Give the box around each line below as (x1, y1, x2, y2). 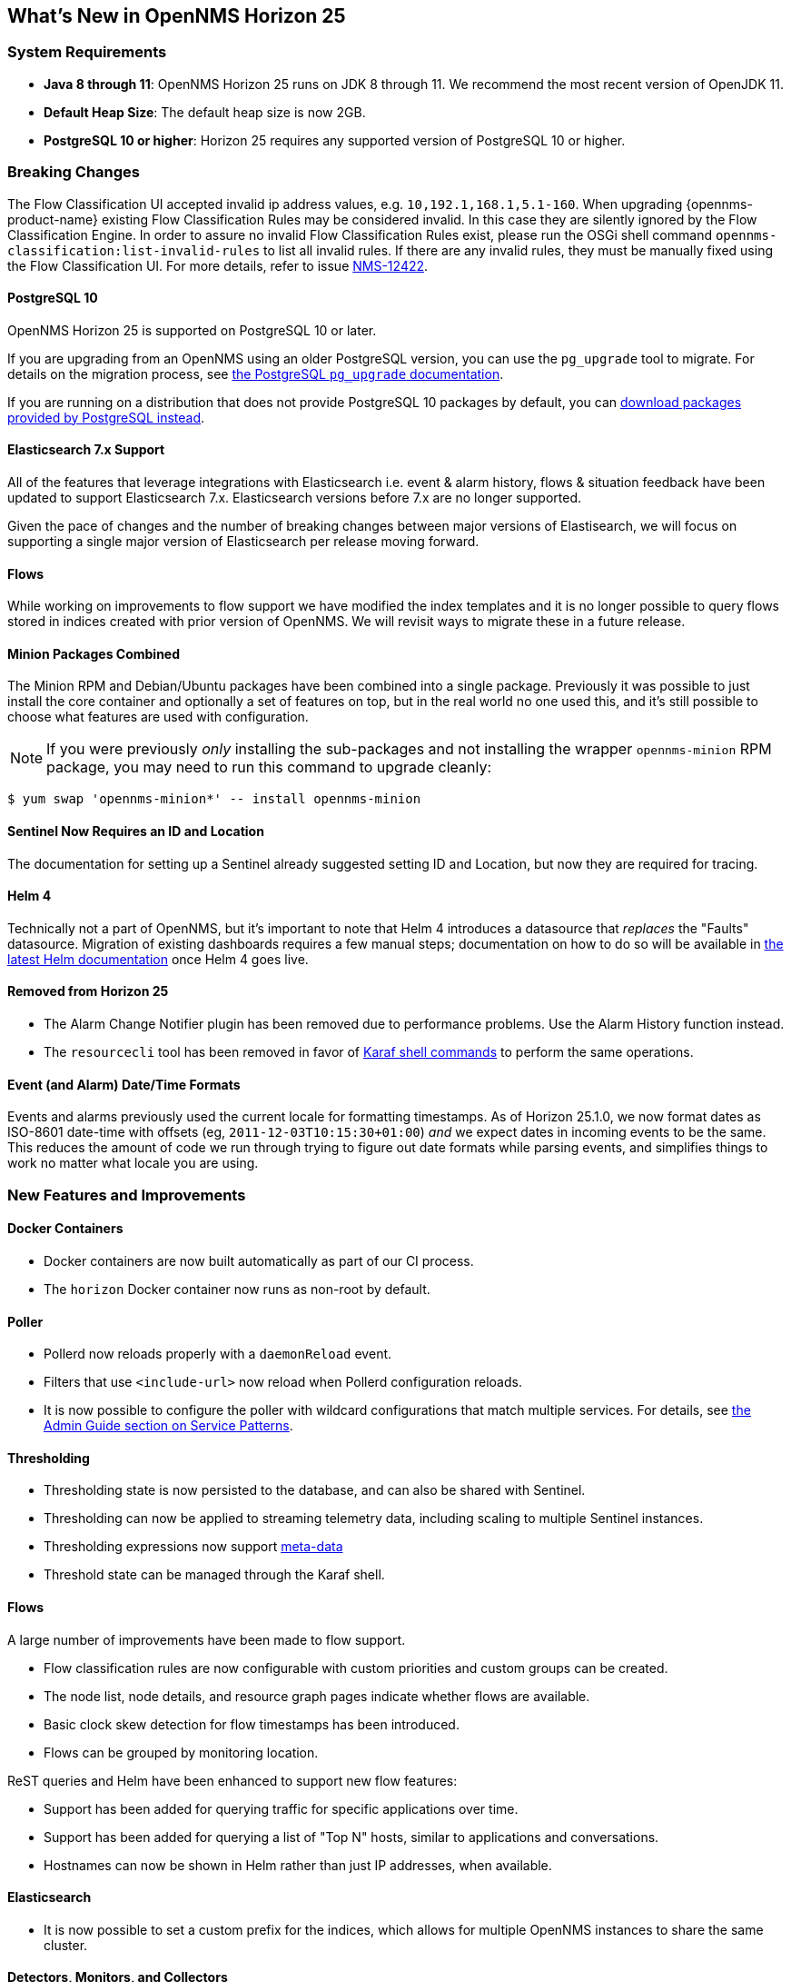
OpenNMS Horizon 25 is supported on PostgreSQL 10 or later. (7, 322, 377, 338)
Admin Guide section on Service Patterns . (44, 1418, 293, 1434)
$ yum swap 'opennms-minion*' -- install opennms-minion (7, 792, 421, 807)
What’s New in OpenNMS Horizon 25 (7, 5, 346, 27)
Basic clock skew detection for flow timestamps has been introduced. (44, 1716, 460, 1732)
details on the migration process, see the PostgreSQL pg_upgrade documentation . (7, 365, 504, 382)
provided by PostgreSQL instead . (7, 409, 205, 425)
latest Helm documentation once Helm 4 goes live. (7, 951, 309, 967)
